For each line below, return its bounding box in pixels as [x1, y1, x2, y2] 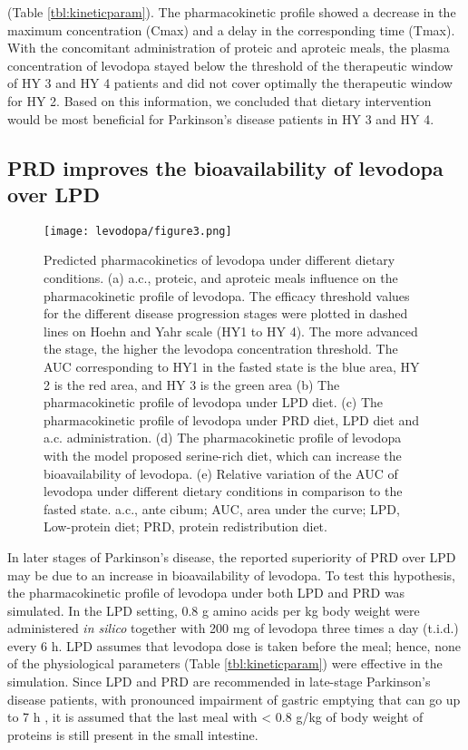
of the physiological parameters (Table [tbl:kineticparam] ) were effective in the [7, 654, 443, 673]
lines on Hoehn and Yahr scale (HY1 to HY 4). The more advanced [44, 321, 418, 340]
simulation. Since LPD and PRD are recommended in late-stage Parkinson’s [7, 672, 431, 691]
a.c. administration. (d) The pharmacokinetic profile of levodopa [44, 428, 402, 447]
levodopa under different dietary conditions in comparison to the [44, 482, 403, 501]
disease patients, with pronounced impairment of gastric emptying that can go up [7, 689, 461, 708]
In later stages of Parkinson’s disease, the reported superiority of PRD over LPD [7, 547, 456, 566]
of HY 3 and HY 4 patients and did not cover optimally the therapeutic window [7, 73, 453, 93]
